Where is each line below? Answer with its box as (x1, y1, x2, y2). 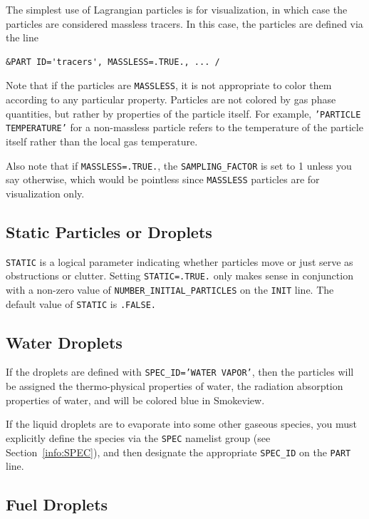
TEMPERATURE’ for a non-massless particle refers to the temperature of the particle (6, 120, 363, 135)
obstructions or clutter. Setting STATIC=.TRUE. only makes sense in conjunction (6, 268, 353, 283)
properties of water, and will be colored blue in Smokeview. (6, 392, 265, 407)
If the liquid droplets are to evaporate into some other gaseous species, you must (6, 416, 357, 431)
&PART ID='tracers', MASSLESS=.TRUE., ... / (6, 56, 220, 67)
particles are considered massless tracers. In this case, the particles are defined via (6, 16, 363, 31)
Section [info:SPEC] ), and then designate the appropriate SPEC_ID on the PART (6, 444, 351, 459)
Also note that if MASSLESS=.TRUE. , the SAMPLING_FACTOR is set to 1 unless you (6, 158, 352, 173)
